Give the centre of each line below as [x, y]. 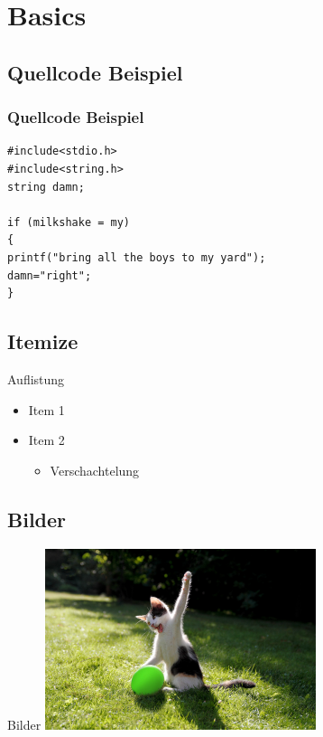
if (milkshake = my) [69, 222]
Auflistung [36, 378]
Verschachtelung [95, 470]
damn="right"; [50, 275]
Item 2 [46, 440]
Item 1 [46, 409]
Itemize [43, 341]
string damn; [46, 187]
